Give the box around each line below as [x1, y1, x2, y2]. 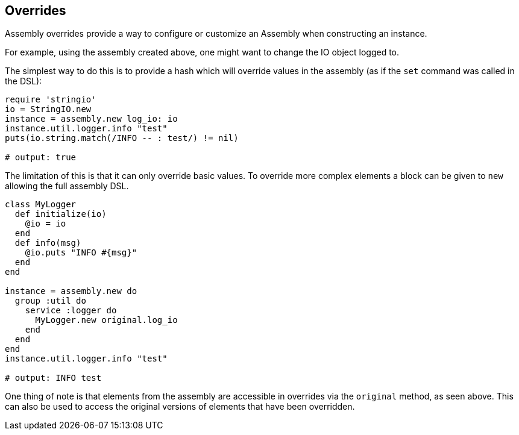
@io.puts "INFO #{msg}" [25, 248, 137, 258]
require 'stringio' [5, 95, 96, 105]
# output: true [5, 152, 77, 163]
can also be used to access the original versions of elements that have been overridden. [5, 401, 355, 412]
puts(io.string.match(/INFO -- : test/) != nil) [5, 133, 239, 143]
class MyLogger [5, 199, 77, 210]
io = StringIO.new [5, 104, 92, 114]
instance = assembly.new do [5, 286, 137, 296]
